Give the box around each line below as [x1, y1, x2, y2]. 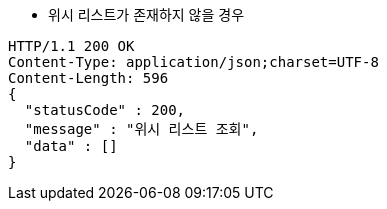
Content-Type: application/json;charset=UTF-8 [8, 54, 379, 70]
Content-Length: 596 [8, 70, 169, 86]
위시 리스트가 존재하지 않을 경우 [48, 6, 245, 23]
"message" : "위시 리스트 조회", [24, 121, 259, 137]
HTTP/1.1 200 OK [8, 38, 135, 54]
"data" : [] [24, 138, 118, 154]
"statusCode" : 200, [24, 102, 186, 118]
